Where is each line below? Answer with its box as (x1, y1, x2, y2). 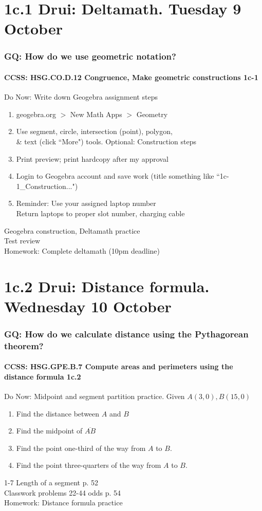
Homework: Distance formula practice (4, 497, 123, 508)
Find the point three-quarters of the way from (16, 460, 161, 470)
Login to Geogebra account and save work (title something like (16, 171, 214, 181)
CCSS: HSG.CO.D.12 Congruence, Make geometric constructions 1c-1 (4, 72, 258, 82)
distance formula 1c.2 (4, 371, 81, 382)
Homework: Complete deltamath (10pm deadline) (4, 245, 160, 256)
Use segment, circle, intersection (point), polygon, (16, 126, 173, 137)
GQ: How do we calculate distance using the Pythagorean (4, 327, 249, 340)
